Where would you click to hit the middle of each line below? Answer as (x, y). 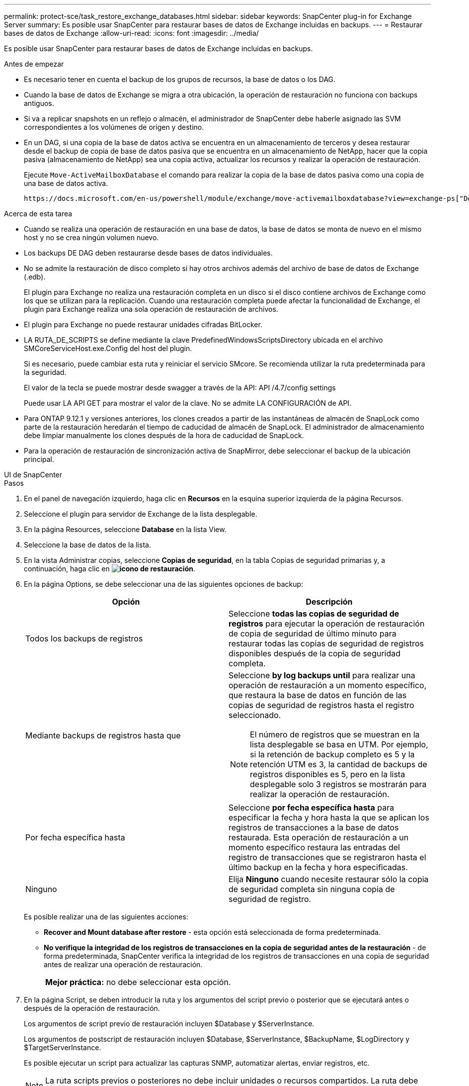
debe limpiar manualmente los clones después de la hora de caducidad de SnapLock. (164, 435)
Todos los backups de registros (84, 638)
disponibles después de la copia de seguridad (315, 653)
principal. (39, 459)
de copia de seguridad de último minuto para (313, 633)
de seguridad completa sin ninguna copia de (312, 889)
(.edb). (35, 277)
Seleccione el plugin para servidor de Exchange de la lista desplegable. (141, 514)
